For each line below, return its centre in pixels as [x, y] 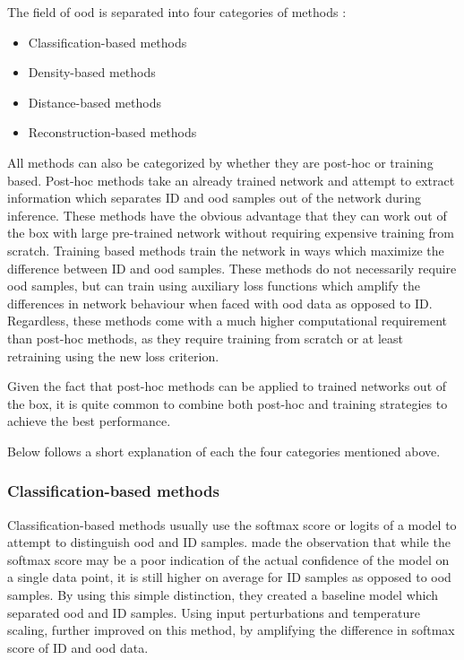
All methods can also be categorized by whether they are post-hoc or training [220, 162]
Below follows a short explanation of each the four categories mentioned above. [224, 451]
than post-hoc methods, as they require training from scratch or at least [206, 338]
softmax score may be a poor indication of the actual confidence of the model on [228, 559]
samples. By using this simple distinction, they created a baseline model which [223, 595]
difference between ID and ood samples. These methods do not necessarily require [232, 268]
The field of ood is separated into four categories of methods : [177, 12]
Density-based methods [92, 72]
